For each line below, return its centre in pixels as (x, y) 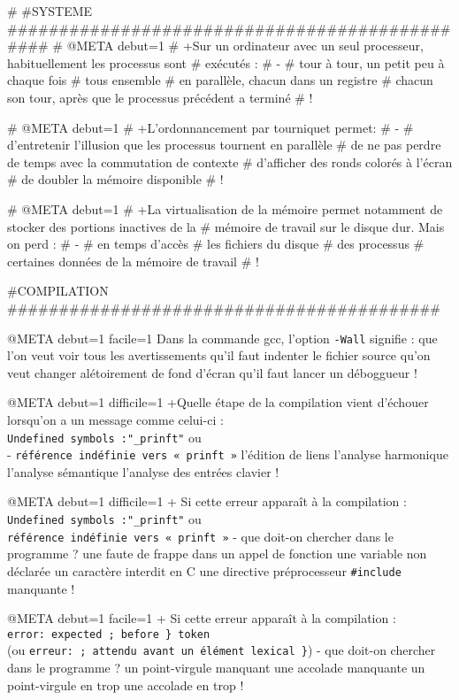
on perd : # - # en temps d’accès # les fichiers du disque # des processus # (216, 244)
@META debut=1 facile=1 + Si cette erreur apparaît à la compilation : (202, 618)
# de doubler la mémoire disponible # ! (115, 179)
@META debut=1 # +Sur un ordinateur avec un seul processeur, (245, 46)
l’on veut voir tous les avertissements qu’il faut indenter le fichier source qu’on (219, 355)
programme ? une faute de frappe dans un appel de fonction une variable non (217, 554)
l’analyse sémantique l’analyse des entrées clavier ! (143, 471)
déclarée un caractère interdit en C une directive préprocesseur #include (204, 570)
